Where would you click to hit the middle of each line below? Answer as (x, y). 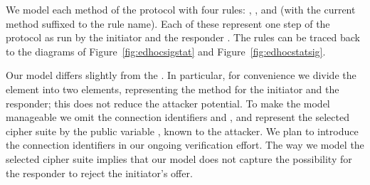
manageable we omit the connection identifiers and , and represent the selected (178, 117)
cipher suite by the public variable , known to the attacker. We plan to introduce (182, 131)
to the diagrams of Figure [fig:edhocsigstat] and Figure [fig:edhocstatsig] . (166, 51)
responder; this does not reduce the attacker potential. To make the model (168, 103)
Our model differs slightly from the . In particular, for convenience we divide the (181, 75)
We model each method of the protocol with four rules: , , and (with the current (181, 9)
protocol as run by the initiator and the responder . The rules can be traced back (183, 37)
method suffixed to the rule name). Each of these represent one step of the (168, 23)
